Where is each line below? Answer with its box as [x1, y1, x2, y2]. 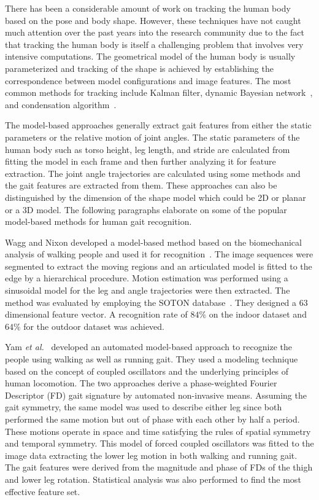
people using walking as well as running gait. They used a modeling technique [5, 353, 298, 365]
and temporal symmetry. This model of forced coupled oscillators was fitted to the [5, 437, 314, 450]
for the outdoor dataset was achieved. [23, 319, 165, 332]
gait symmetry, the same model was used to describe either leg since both [5, 400, 282, 413]
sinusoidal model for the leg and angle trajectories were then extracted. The [5, 284, 290, 297]
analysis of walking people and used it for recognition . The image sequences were [5, 248, 313, 260]
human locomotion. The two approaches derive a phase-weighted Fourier [5, 377, 277, 389]
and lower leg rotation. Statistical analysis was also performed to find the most [5, 472, 301, 485]
